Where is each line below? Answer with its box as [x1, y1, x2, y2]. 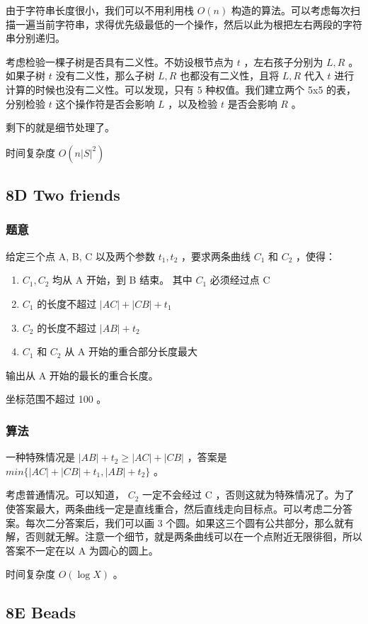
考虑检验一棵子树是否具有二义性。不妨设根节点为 [6, 54, 234, 69]
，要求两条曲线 [181, 248, 251, 263]
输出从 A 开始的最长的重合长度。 [6, 367, 159, 382]
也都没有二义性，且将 [180, 68, 280, 83]
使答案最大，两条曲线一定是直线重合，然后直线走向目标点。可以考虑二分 [6, 501, 343, 516]
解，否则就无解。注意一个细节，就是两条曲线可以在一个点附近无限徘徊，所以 [6, 529, 362, 544]
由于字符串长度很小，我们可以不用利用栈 [6, 3, 194, 17]
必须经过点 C [209, 272, 270, 287]
